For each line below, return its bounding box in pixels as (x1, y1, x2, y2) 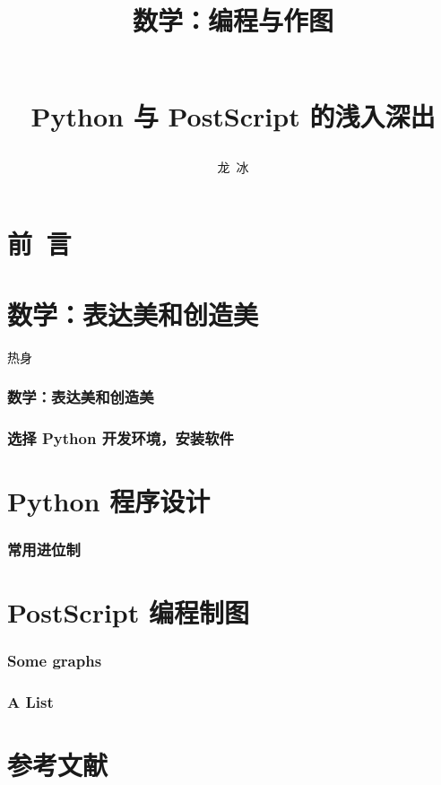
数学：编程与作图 (132, 2, 333, 39)
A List (7, 691, 54, 713)
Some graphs (7, 650, 102, 672)
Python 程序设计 (7, 483, 211, 519)
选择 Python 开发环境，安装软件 (7, 427, 234, 449)
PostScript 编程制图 (7, 594, 249, 631)
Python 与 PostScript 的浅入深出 (30, 97, 436, 134)
